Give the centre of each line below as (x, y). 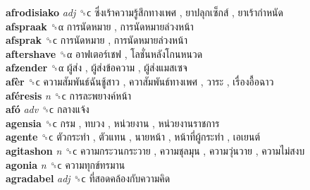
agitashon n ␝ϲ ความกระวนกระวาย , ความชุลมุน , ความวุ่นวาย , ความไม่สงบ (155, 150)
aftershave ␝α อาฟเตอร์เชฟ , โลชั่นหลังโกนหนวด (104, 53)
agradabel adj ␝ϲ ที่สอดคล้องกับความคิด (88, 178)
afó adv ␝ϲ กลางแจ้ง (48, 109)
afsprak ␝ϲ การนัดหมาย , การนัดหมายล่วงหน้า (97, 40)
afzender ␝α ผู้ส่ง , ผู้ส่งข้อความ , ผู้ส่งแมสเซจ (97, 67)
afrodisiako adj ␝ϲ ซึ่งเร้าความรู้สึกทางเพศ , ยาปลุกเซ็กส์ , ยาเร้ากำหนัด (144, 12)
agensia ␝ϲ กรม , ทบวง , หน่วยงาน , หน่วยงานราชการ (113, 123)
